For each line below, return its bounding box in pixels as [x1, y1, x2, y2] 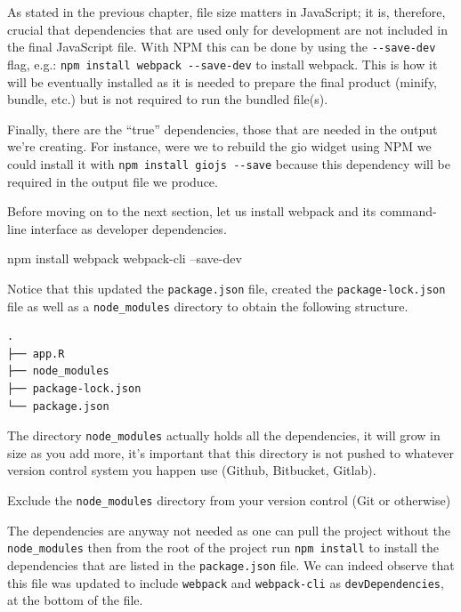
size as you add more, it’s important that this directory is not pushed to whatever [7, 443, 454, 462]
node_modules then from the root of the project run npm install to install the [7, 538, 439, 557]
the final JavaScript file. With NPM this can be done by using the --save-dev [7, 37, 436, 56]
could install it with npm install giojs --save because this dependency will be [7, 154, 450, 173]
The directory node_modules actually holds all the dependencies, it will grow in [7, 426, 441, 445]
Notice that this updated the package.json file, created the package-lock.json [7, 278, 446, 297]
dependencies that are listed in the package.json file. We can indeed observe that [7, 555, 455, 574]
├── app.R [7, 347, 65, 360]
